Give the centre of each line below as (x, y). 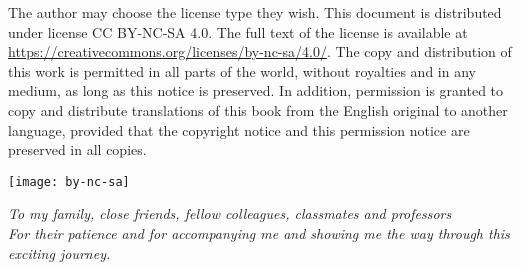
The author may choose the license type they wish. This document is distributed (255, 12)
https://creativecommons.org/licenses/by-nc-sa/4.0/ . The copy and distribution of (260, 51)
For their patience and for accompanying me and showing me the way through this (259, 233)
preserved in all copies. (77, 149)
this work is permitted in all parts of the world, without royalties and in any (242, 70)
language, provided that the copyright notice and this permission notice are (239, 129)
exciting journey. (59, 252)
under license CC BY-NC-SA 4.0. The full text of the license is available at (238, 31)
